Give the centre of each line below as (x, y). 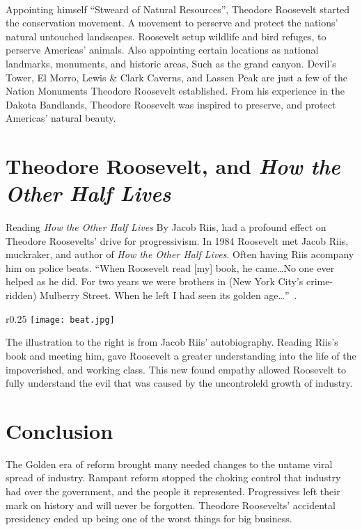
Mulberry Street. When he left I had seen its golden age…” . (168, 295)
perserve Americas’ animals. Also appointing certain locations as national (162, 50)
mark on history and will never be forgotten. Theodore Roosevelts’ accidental (171, 505)
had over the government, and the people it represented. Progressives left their (173, 491)
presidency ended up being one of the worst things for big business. (149, 519)
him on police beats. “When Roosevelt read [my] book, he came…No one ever (170, 267)
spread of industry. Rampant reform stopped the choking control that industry (173, 477)
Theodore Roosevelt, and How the (173, 166)
